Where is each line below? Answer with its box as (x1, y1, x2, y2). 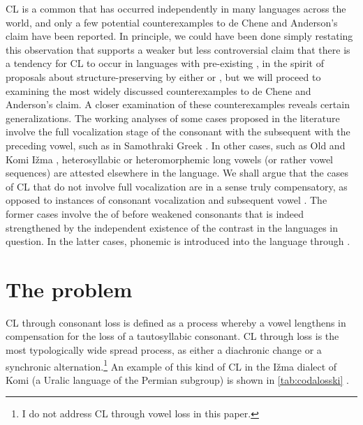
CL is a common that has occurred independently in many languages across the (6, 1, 346, 15)
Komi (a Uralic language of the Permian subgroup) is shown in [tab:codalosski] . (6, 372, 349, 387)
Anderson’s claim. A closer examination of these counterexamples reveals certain (6, 97, 350, 112)
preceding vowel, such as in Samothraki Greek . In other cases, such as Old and (6, 137, 346, 152)
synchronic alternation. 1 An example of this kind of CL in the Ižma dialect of (6, 357, 337, 373)
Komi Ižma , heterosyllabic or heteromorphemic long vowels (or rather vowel (6, 151, 333, 166)
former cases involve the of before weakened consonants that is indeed (6, 206, 304, 221)
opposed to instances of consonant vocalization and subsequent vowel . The (6, 193, 327, 207)
